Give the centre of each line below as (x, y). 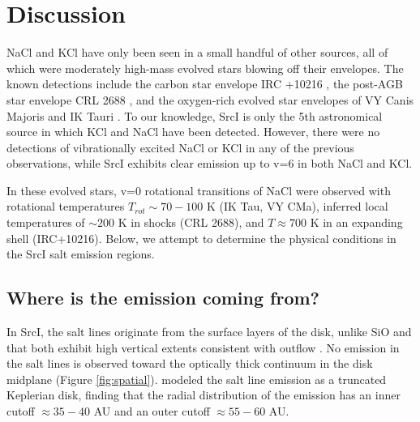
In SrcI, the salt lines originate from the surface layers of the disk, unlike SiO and (209, 332)
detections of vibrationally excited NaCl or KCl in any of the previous (180, 147)
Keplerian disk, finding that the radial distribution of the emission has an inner (204, 395)
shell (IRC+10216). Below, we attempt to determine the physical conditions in (201, 238)
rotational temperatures (66, 206)
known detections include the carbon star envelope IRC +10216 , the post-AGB (205, 84)
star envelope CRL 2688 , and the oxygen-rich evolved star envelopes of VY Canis (210, 99)
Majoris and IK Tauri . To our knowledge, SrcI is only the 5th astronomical (195, 115)
